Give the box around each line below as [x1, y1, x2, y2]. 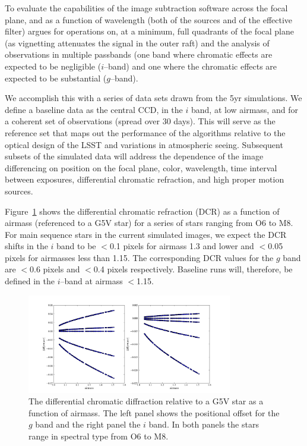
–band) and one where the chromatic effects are [104, 59, 277, 72]
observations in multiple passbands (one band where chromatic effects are [5, 48, 273, 61]
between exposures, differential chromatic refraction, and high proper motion [5, 173, 284, 186]
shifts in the [5, 240, 48, 252]
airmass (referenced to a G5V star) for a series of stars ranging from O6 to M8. [5, 216, 293, 229]
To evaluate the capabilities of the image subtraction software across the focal [5, 2, 288, 14]
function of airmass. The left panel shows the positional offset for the [29, 406, 280, 419]
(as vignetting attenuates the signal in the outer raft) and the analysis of [5, 36, 270, 49]
